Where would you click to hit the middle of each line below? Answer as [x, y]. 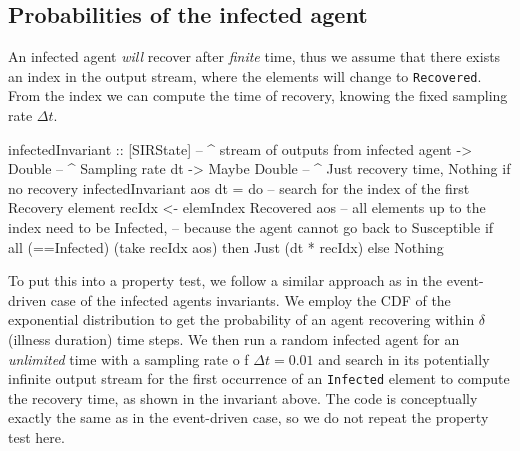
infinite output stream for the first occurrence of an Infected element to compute [259, 378]
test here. [36, 437]
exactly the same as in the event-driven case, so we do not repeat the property [248, 417]
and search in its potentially [404, 358]
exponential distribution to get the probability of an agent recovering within [241, 319]
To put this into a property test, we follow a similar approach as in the [225, 280]
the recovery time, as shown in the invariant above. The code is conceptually [243, 397]
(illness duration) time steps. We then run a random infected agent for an [234, 338]
